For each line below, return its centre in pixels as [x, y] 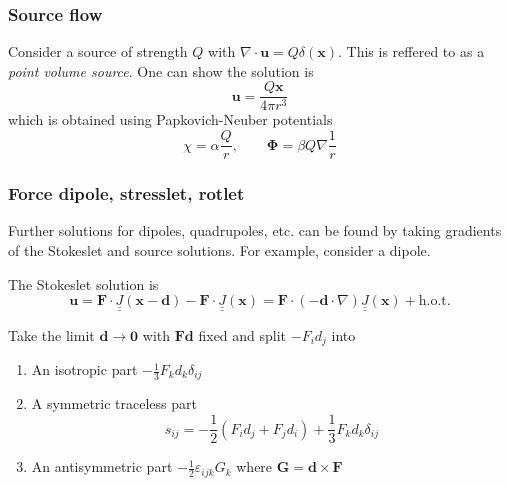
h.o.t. [434, 301]
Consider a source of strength [98, 51]
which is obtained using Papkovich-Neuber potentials [170, 119]
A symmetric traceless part [114, 403]
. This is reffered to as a [411, 51]
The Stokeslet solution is [83, 283]
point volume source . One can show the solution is [161, 70]
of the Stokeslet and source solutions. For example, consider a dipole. [219, 249]
